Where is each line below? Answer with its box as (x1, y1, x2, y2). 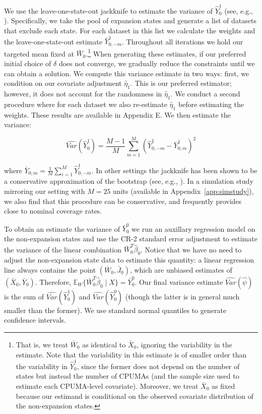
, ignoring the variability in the (137, 339, 232, 349)
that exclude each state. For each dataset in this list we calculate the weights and (4, 25, 255, 35)
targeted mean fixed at (4, 48, 74, 59)
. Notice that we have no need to (141, 244, 242, 254)
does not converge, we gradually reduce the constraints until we (58, 58, 255, 68)
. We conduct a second (170, 88, 240, 98)
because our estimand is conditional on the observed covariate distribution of (16, 390, 253, 401)
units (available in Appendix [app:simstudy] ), (113, 185, 254, 196)
